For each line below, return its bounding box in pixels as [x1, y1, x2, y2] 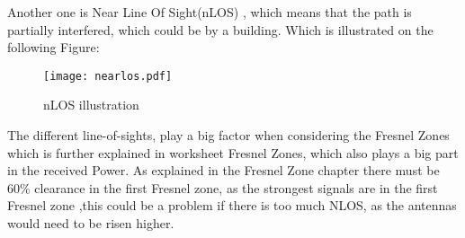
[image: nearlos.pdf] [43, 69, 173, 83]
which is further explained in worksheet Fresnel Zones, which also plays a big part [7, 143, 459, 162]
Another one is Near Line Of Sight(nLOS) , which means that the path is [7, 3, 412, 21]
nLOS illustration [43, 95, 139, 114]
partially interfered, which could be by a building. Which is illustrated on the [7, 20, 434, 39]
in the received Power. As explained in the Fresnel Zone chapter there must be [7, 161, 440, 180]
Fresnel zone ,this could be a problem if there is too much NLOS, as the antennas [7, 196, 457, 215]
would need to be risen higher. [7, 214, 174, 232]
